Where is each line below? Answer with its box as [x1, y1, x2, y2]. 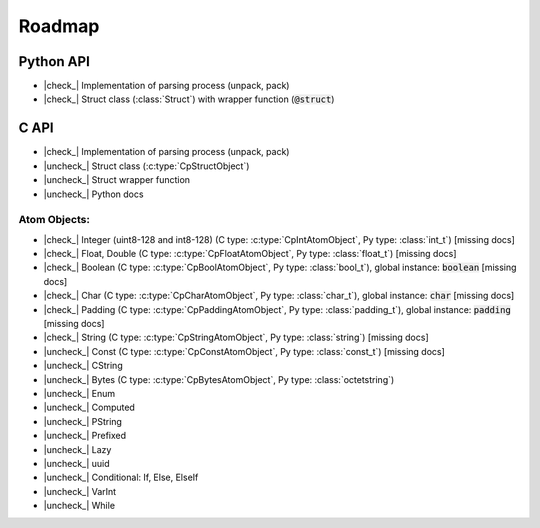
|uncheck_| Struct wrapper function [43, 174, 190, 186]
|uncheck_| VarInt [43, 485, 117, 497]
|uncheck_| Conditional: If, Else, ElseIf [43, 471, 199, 484]
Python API [18, 53, 90, 70]
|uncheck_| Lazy [43, 443, 112, 455]
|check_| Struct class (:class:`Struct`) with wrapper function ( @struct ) [43, 93, 335, 105]
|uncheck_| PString [43, 415, 122, 427]
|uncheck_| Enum [43, 387, 116, 399]
